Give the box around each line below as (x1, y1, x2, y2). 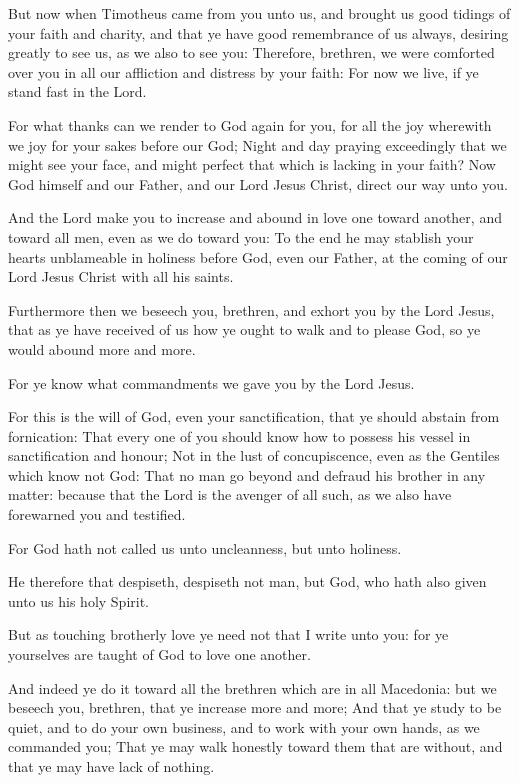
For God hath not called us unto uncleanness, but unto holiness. (8, 537, 402, 558)
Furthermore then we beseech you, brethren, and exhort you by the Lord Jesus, (8, 299, 495, 320)
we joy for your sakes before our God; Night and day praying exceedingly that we (8, 134, 507, 155)
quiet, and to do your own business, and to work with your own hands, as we (8, 716, 480, 737)
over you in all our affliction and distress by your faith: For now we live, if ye (8, 61, 479, 82)
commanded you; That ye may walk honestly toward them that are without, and (8, 736, 503, 757)
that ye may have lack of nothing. (8, 756, 215, 776)
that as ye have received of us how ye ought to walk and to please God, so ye (8, 319, 481, 340)
